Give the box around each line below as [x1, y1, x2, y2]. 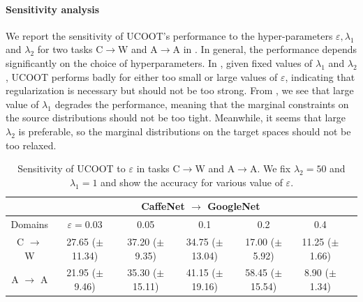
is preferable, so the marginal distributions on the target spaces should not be [18, 123, 351, 138]
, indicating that [285, 69, 355, 84]
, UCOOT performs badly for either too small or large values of [6, 69, 278, 84]
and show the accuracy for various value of [101, 174, 283, 189]
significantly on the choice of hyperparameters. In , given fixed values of [6, 55, 313, 70]
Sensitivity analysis [6, 1, 100, 16]
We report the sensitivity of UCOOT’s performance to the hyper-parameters [6, 28, 333, 43]
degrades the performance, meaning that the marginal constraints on [54, 96, 349, 111]
